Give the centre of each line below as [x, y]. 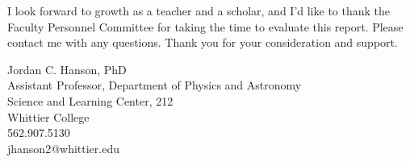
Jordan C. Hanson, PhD [67, 69]
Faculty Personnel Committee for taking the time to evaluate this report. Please [205, 26]
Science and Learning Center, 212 [90, 100]
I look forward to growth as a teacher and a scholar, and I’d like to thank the [199, 10]
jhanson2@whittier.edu [63, 148]
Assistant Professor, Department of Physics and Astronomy [155, 85]
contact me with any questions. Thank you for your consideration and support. [203, 42]
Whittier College [48, 116]
